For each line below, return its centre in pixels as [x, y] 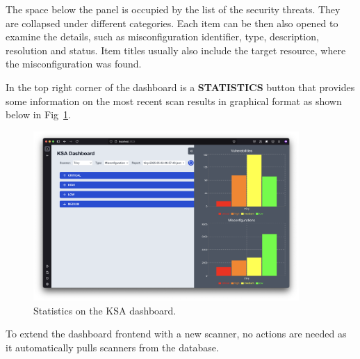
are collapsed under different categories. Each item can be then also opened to [172, 23]
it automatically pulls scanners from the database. [112, 347]
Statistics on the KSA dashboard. [105, 310]
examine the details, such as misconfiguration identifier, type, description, [162, 37]
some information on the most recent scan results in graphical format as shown [174, 101]
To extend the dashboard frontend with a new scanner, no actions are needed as [176, 334]
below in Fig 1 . [38, 114]
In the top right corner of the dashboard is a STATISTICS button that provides [180, 87]
